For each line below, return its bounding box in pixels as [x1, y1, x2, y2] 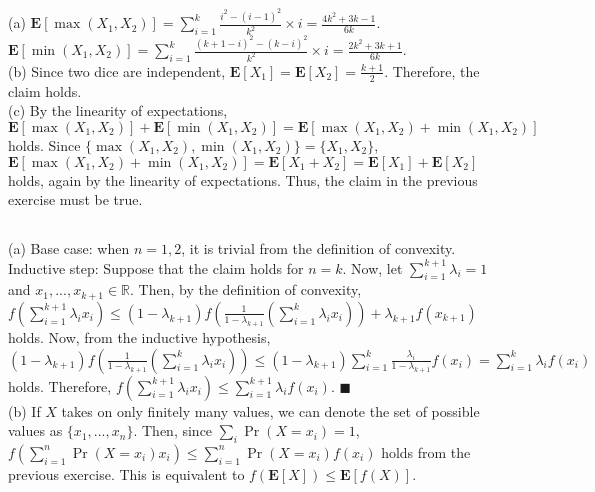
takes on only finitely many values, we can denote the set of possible [61, 400, 480, 421]
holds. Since [8, 134, 81, 155]
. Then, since [133, 420, 213, 441]
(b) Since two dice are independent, [8, 60, 226, 81]
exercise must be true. [8, 189, 143, 210]
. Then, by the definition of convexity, [130, 279, 362, 300]
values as [8, 420, 63, 441]
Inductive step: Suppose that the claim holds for [8, 257, 304, 278]
